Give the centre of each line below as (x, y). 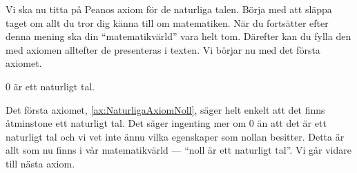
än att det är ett (292, 123)
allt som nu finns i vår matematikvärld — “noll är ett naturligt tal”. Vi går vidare (178, 150)
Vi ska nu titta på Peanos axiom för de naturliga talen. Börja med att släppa (169, 9)
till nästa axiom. (40, 163)
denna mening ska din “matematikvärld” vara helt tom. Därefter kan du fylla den (178, 36)
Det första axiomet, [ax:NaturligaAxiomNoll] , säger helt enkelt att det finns (165, 109)
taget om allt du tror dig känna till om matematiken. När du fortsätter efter (167, 22)
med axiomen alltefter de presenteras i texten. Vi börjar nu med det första (163, 49)
